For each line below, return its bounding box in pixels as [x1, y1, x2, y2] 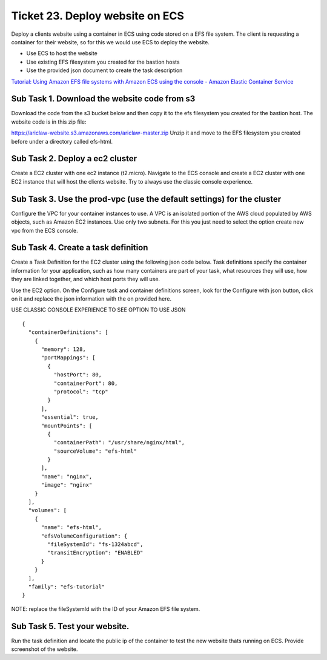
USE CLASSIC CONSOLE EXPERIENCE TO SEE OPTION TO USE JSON [11, 306, 186, 313]
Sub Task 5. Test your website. [11, 621, 130, 632]
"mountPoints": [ [41, 422, 93, 429]
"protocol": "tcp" [53, 388, 108, 395]
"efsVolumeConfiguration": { [41, 532, 128, 539]
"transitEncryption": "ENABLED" [47, 549, 144, 556]
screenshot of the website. [11, 645, 78, 653]
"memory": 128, [41, 345, 86, 353]
